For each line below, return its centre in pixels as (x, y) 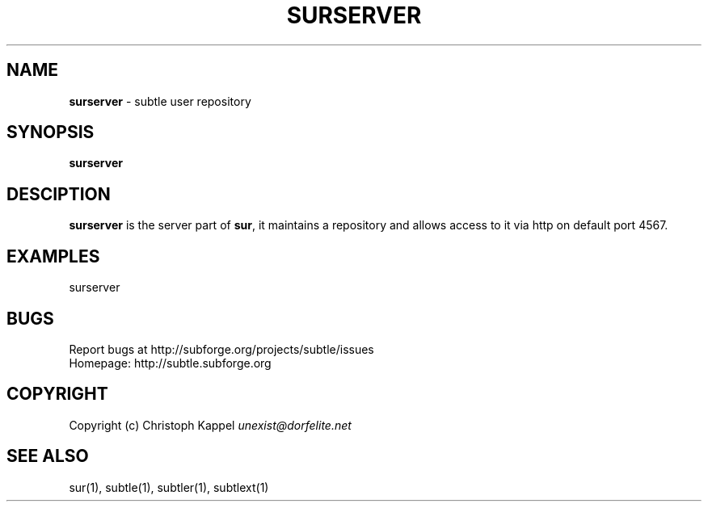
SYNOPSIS (51, 132)
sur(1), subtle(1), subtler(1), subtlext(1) (169, 487)
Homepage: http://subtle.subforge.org (170, 363)
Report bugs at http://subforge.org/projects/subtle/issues (221, 349)
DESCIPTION (59, 194)
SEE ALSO (48, 456)
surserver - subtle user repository (160, 101)
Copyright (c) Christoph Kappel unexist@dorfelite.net (210, 425)
